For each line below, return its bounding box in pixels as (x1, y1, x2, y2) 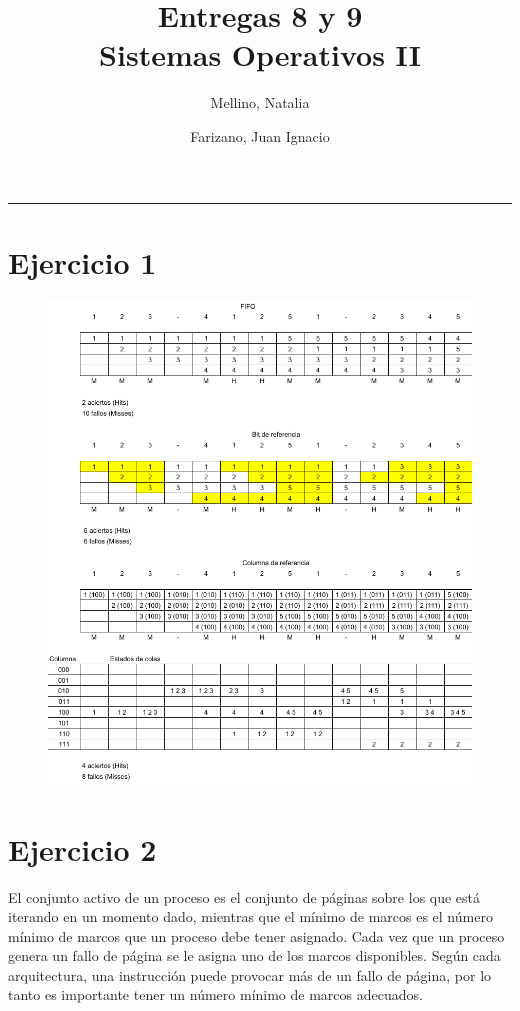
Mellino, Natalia (210, 92, 310, 113)
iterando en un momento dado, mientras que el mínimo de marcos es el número (8, 906, 493, 927)
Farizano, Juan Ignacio (190, 125, 330, 146)
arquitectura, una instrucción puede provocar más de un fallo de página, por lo (8, 964, 492, 985)
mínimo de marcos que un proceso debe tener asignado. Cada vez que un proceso (8, 925, 505, 946)
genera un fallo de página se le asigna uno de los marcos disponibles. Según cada (8, 945, 501, 966)
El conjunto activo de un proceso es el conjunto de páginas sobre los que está (8, 886, 481, 907)
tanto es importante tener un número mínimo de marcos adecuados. (8, 984, 423, 1005)
